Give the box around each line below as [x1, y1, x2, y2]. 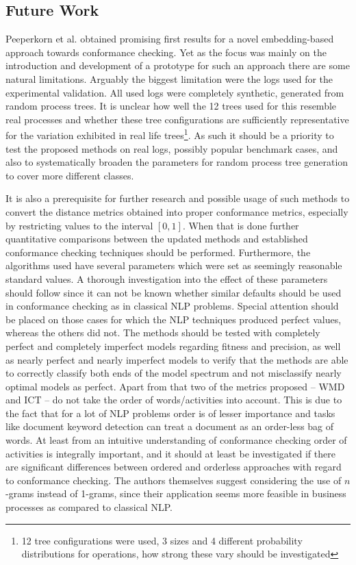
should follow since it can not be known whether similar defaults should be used [5, 285, 342, 299]
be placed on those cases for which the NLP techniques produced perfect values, [5, 312, 342, 326]
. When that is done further [182, 218, 299, 232]
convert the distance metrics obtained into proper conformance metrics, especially [5, 204, 348, 218]
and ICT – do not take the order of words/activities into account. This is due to [5, 392, 342, 407]
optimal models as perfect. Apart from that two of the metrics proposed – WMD [5, 379, 345, 393]
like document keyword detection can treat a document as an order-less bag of [5, 419, 334, 434]
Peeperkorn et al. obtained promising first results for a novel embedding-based [5, 32, 334, 46]
